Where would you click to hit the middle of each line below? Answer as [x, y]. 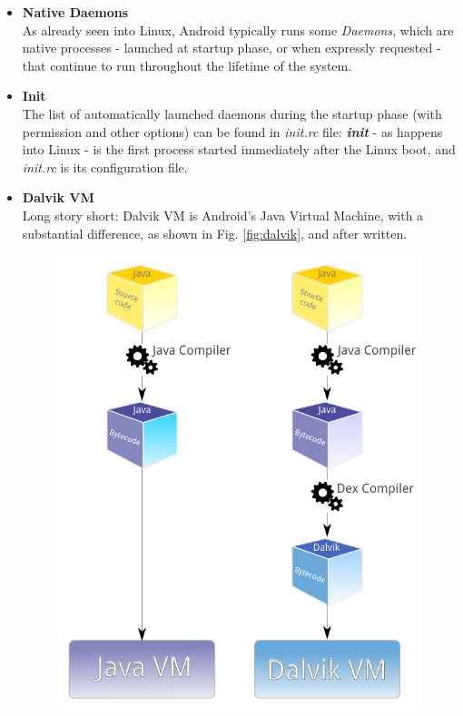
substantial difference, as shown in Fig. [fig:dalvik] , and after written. [215, 233]
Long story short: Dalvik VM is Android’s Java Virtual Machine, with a [223, 215]
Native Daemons [75, 12]
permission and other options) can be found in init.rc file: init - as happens [232, 131]
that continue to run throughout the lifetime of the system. [187, 65]
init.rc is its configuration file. [105, 167]
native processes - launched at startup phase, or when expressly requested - [231, 48]
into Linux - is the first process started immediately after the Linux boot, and [239, 149]
